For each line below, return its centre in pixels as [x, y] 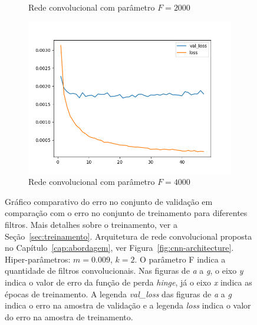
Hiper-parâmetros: [38, 259]
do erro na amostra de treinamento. [69, 316]
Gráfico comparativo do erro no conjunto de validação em [109, 201]
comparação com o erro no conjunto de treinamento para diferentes [126, 213]
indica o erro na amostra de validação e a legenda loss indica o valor [128, 305]
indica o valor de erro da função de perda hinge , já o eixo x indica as [128, 282]
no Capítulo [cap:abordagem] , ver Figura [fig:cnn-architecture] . [119, 248]
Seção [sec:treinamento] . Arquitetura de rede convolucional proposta [128, 236]
